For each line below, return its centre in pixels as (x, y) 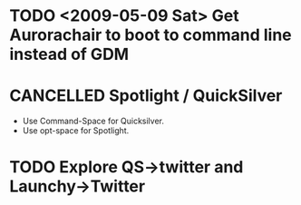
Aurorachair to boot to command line (150, 35)
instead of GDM (69, 54)
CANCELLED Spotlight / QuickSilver (146, 96)
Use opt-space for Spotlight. (76, 131)
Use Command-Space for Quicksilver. (93, 121)
